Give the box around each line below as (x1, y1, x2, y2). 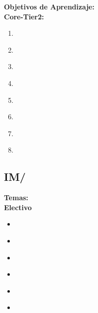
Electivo (4, 202, 32, 212)
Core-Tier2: (4, 11, 44, 21)
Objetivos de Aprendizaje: (4, 1, 95, 11)
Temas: (4, 192, 29, 203)
